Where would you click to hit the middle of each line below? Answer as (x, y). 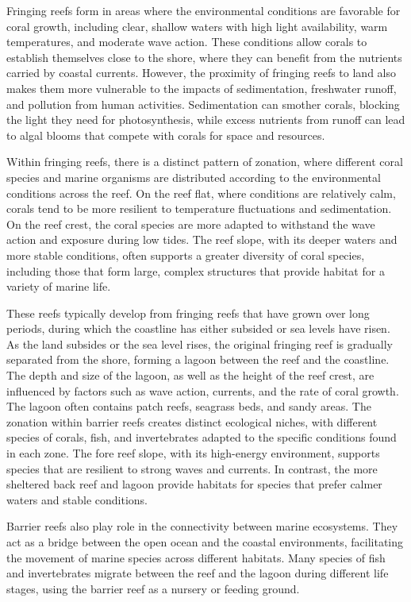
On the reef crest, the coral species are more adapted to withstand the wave (191, 224)
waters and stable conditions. (77, 499)
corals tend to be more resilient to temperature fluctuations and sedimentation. (199, 208)
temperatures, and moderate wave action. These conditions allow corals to (187, 42)
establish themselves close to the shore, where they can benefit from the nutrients (204, 57)
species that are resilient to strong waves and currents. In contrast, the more (192, 468)
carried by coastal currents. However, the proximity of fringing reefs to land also (202, 73)
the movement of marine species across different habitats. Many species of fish (196, 557)
